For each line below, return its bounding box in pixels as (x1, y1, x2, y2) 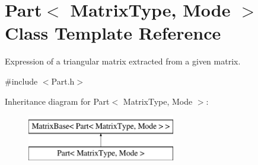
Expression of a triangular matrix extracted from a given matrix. (5, 55, 241, 67)
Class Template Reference (5, 21, 221, 45)
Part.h (51, 75, 75, 87)
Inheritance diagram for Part (5, 95, 110, 107)
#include (5, 75, 38, 87)
